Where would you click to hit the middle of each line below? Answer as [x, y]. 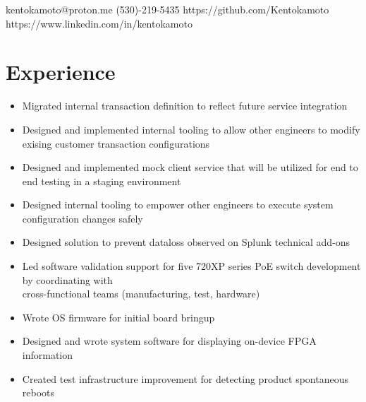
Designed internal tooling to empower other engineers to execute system [178, 205]
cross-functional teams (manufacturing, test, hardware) [141, 294]
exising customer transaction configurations [116, 143]
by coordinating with [67, 279]
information [48, 355]
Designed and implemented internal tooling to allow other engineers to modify [191, 129]
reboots [38, 392]
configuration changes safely [83, 218]
